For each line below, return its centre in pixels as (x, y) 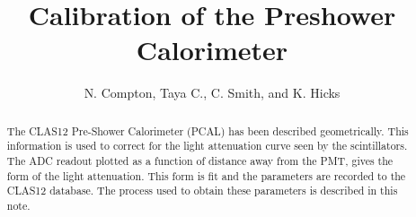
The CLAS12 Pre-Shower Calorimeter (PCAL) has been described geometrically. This (208, 130)
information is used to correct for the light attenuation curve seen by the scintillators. (207, 146)
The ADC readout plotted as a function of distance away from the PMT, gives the (200, 161)
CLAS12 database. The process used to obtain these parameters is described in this (202, 191)
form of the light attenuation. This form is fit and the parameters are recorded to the (206, 175)
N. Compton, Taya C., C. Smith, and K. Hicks (212, 93)
